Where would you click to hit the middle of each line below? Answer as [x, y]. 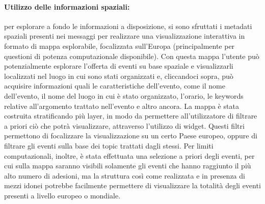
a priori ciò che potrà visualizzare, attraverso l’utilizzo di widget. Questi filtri [124, 125]
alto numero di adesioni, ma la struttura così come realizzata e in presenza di [125, 175]
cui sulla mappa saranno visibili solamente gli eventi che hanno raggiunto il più [128, 166]
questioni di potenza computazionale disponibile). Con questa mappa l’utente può [132, 56]
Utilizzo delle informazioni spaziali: [67, 6]
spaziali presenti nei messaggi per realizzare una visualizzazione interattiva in [125, 36]
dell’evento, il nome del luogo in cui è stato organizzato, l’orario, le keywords [124, 95]
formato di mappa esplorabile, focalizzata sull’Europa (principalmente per [120, 46]
